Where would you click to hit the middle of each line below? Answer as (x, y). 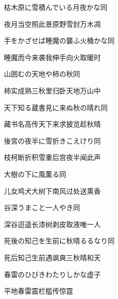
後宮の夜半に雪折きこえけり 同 (52, 140)
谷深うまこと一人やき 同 (42, 207)
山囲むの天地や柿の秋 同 (42, 74)
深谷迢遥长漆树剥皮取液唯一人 (52, 224)
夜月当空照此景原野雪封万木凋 (52, 24)
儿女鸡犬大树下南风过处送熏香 (52, 190)
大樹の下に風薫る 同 (35, 174)
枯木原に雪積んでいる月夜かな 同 (56, 7)
